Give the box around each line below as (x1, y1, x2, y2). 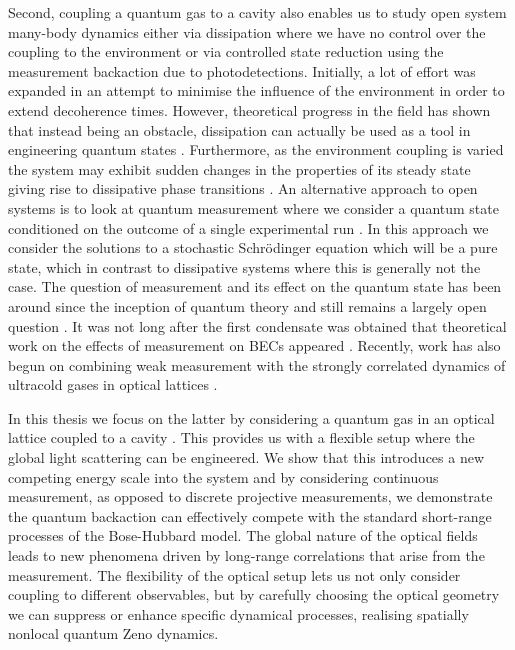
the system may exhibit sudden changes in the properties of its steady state (8, 158, 471, 179)
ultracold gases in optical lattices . (8, 374, 218, 395)
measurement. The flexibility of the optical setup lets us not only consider (8, 564, 461, 585)
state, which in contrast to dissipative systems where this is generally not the (8, 256, 481, 277)
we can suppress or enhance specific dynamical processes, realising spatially (8, 603, 469, 624)
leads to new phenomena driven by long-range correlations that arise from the (8, 545, 485, 566)
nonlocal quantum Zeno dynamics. (8, 623, 219, 644)
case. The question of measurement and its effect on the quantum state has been (8, 276, 502, 297)
